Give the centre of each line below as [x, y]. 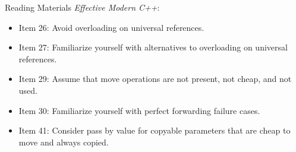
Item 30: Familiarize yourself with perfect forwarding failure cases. [139, 110]
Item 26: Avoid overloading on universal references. [111, 27]
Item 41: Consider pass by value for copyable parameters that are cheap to [155, 130]
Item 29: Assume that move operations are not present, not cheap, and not [155, 79]
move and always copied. [64, 142]
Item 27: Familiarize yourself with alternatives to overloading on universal [153, 47]
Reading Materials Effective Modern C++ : [82, 7]
